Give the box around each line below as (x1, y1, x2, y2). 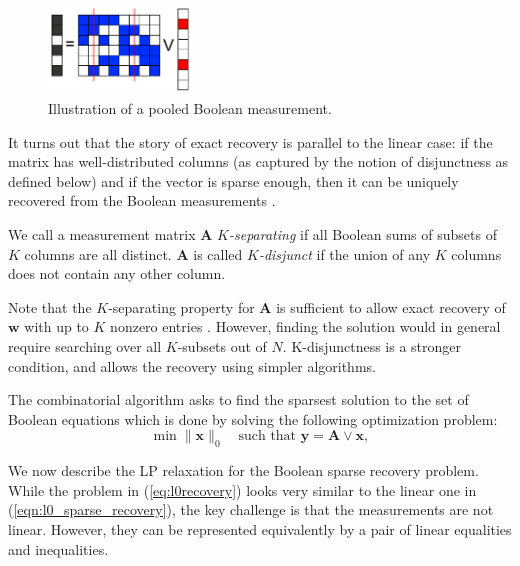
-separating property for (108, 296, 255, 317)
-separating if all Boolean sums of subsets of (228, 224, 497, 245)
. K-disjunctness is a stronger (282, 336, 462, 357)
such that (238, 429, 297, 444)
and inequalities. (8, 538, 109, 559)
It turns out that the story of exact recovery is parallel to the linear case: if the (8, 131, 493, 152)
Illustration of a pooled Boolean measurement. (48, 98, 332, 119)
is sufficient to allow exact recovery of (276, 296, 506, 317)
